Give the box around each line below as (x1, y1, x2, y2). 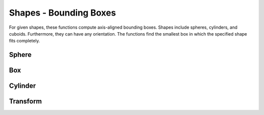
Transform (9, 97, 42, 106)
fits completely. (9, 38, 40, 44)
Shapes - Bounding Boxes (9, 7, 116, 18)
